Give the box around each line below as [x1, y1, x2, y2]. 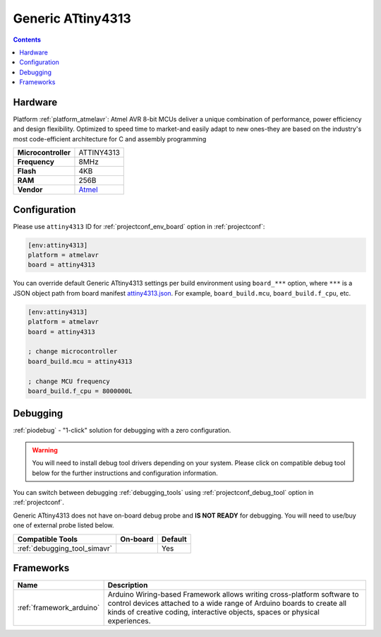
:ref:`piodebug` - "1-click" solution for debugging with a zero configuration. [13, 426, 231, 435]
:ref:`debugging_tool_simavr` [17, 543, 113, 553]
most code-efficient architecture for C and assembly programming [13, 134, 207, 143]
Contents [13, 35, 42, 44]
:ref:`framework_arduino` [17, 603, 100, 613]
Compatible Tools [17, 534, 78, 544]
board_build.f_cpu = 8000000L [28, 387, 133, 395]
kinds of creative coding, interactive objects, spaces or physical [107, 607, 320, 617]
